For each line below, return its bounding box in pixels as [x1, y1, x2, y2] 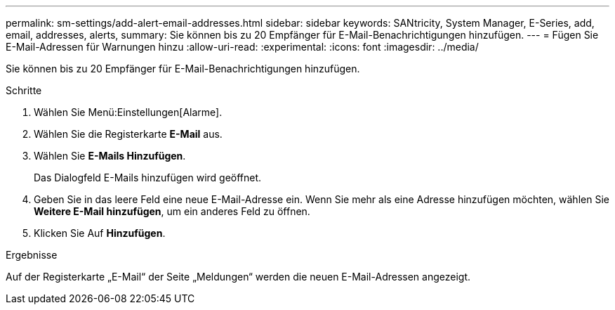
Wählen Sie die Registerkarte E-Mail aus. [34, 128, 223, 140]
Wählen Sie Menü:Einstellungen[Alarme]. [34, 106, 223, 118]
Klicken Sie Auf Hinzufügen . [34, 227, 166, 239]
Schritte [6, 84, 42, 96]
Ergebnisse [6, 249, 58, 261]
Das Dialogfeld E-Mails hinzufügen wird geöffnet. [34, 172, 262, 183]
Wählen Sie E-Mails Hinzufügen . [34, 150, 186, 162]
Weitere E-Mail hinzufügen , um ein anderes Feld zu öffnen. [34, 205, 310, 217]
